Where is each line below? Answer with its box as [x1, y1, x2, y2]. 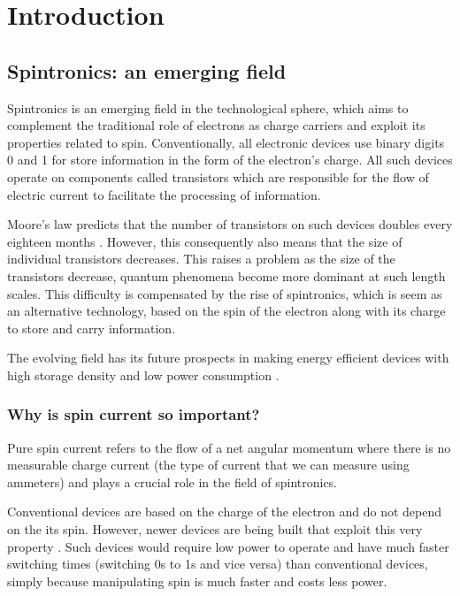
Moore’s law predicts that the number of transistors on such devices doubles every [7, 215, 453, 233]
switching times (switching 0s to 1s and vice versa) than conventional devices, [7, 554, 428, 573]
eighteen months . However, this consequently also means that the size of [7, 232, 402, 250]
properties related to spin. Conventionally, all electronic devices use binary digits [7, 133, 445, 151]
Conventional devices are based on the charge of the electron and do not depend [7, 502, 442, 521]
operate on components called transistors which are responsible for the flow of [7, 167, 429, 186]
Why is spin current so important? [7, 403, 260, 425]
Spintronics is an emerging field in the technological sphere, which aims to [7, 98, 409, 117]
